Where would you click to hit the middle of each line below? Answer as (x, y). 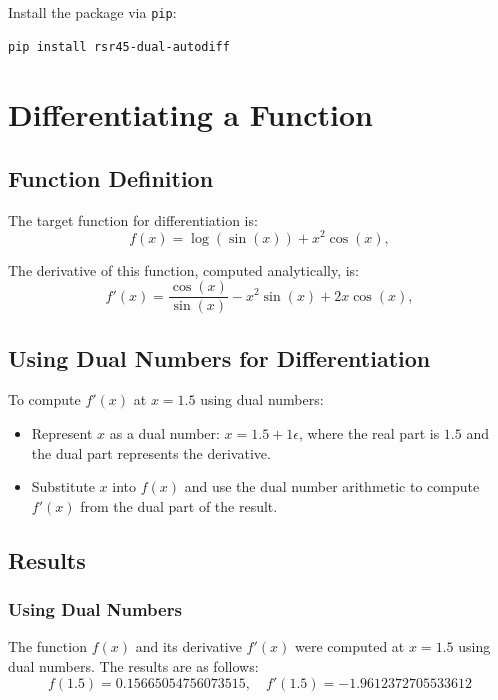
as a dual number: (164, 432)
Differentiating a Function (190, 114)
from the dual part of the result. (179, 505)
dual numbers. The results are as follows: (133, 665)
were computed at (349, 646)
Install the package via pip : (92, 12)
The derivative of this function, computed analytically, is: (184, 269)
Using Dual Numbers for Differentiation (219, 357)
